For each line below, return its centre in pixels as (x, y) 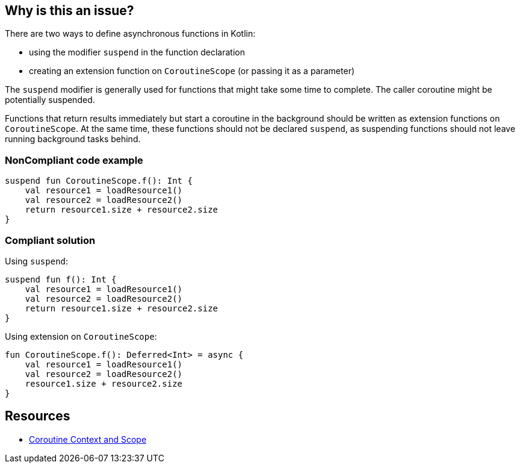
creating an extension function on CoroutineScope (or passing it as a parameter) (192, 71)
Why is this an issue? (70, 11)
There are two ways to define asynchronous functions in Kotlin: (130, 34)
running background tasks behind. (73, 139)
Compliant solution (50, 240)
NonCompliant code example (74, 160)
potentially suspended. (50, 100)
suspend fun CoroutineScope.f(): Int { (99, 181)
